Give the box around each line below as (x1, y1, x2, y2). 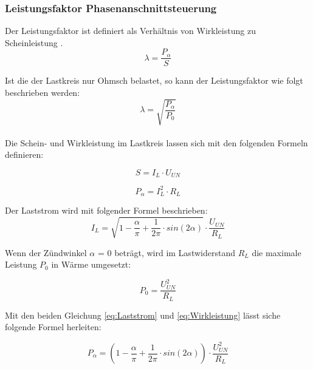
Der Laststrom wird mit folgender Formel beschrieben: (5, 204, 208, 217)
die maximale (252, 246, 301, 259)
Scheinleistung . (5, 36, 63, 49)
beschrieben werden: (5, 86, 80, 99)
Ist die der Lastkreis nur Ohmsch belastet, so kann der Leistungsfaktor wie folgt (5, 74, 303, 87)
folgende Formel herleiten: (5, 320, 101, 333)
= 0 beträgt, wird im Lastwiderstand (97, 246, 235, 259)
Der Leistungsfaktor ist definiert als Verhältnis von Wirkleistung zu (5, 24, 256, 37)
